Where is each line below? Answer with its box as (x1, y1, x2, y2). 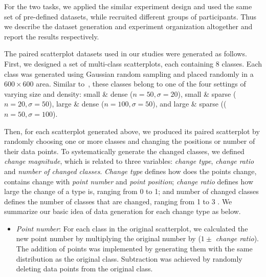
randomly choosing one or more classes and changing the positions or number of (4, 136, 255, 146)
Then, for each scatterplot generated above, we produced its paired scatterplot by (4, 125, 260, 136)
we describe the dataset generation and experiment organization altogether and (4, 21, 253, 32)
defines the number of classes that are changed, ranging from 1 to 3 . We (4, 196, 232, 206)
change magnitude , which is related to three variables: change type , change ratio (4, 156, 254, 166)
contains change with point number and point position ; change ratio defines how (4, 176, 253, 186)
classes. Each (221, 58, 262, 69)
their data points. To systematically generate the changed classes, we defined (4, 145, 245, 156)
